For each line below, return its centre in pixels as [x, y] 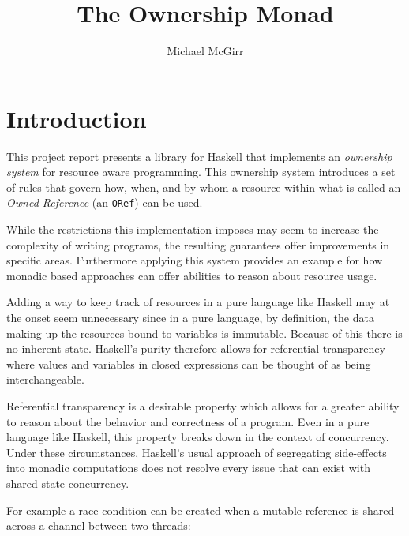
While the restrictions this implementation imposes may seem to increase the [193, 229]
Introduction [77, 118]
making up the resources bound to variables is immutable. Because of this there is [204, 333]
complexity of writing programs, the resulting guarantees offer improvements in [198, 244]
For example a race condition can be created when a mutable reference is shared [201, 510]
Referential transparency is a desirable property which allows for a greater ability [203, 406]
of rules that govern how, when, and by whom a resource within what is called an [204, 187]
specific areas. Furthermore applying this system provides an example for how [195, 260]
